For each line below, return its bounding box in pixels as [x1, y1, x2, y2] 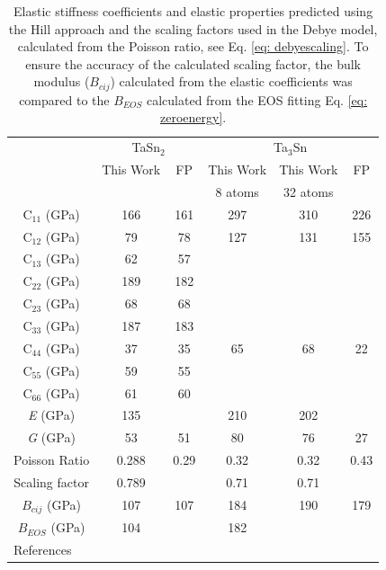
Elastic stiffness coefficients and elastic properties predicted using [13, 2, 373, 20]
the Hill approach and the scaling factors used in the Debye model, [8, 19, 378, 38]
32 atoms [283, 182, 334, 200]
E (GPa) [27, 405, 76, 424]
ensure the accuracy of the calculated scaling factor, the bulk [25, 54, 362, 73]
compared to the [19, 90, 110, 109]
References [13, 540, 72, 559]
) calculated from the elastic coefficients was [110, 72, 353, 91]
